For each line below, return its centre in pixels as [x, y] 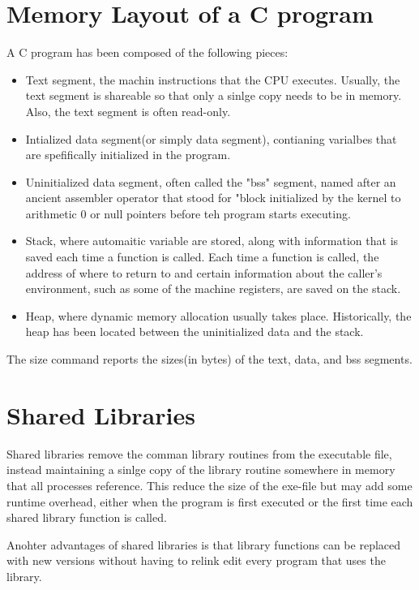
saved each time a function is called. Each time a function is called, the [202, 257]
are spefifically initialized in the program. [128, 155]
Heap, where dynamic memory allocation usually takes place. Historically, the [218, 315]
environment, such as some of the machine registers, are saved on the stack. [213, 289]
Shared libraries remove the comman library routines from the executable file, [199, 453]
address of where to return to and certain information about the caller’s [204, 272]
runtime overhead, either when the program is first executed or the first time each [210, 501]
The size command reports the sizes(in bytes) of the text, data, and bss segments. [209, 359]
